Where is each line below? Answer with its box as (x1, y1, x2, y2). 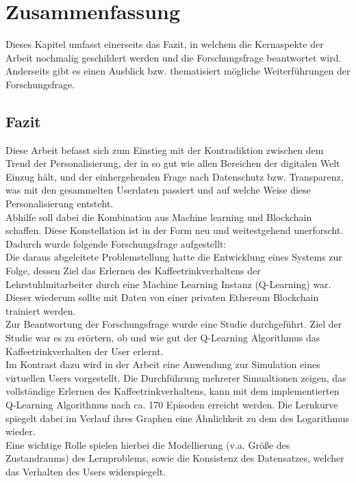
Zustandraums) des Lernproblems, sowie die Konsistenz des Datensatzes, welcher (5, 451, 344, 465)
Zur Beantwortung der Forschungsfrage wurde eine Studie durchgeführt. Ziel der (5, 317, 342, 331)
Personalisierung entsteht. (5, 196, 114, 211)
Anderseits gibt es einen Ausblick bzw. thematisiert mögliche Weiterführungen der (5, 64, 351, 78)
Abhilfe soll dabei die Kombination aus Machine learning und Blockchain (5, 209, 312, 224)
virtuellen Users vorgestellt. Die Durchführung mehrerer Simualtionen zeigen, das (5, 370, 346, 384)
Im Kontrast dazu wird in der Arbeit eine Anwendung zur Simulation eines (5, 357, 320, 371)
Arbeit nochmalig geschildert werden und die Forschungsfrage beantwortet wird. (5, 50, 342, 64)
